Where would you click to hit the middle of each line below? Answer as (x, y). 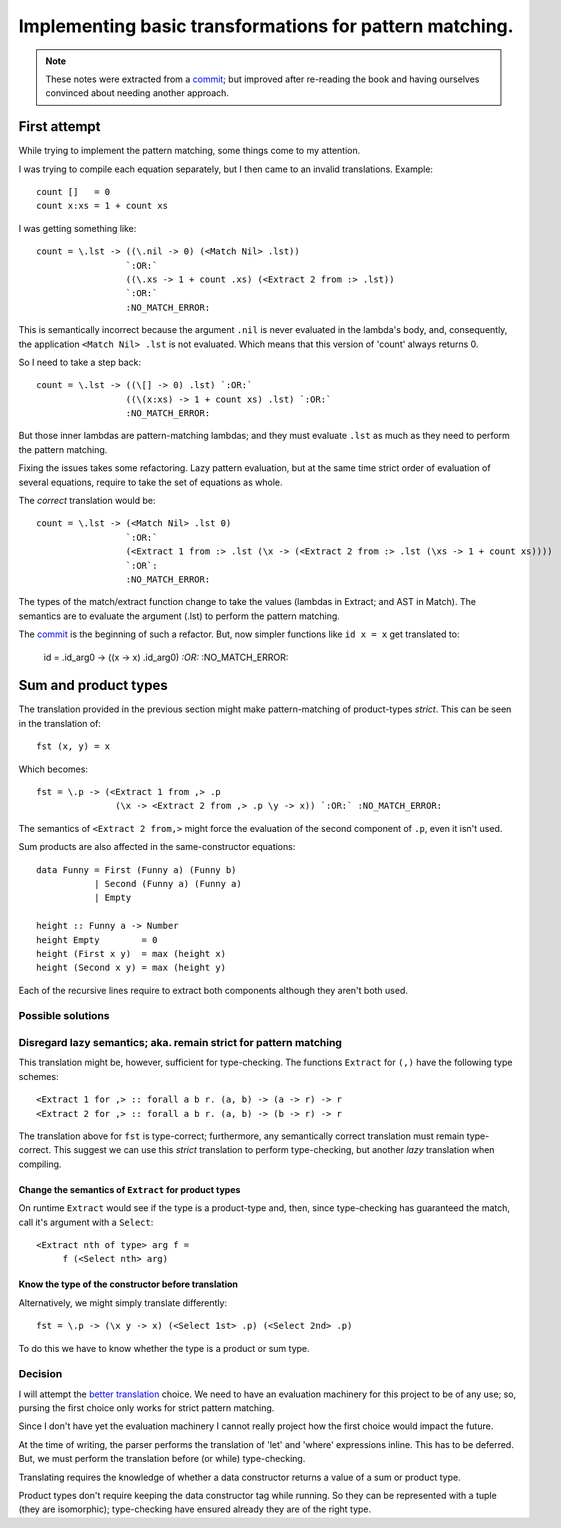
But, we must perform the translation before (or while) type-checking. (162, 1459)
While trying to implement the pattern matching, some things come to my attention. (189, 151)
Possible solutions (64, 1016)
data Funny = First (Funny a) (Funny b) (136, 869)
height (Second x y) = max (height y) (131, 968)
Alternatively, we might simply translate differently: (123, 1302)
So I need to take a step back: (80, 362)
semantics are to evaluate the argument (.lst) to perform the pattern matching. (179, 616)
